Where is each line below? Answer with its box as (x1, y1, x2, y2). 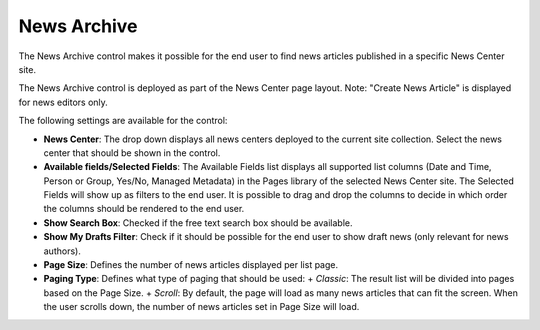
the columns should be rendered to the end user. (43, 203, 245, 215)
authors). (43, 245, 82, 257)
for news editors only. (18, 96, 109, 108)
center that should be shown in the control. (43, 146, 221, 159)
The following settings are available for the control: (18, 115, 228, 127)
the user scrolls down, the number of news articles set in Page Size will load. (43, 301, 360, 313)
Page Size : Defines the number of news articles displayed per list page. (43, 259, 339, 271)
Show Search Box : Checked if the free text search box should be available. (43, 216, 354, 229)
